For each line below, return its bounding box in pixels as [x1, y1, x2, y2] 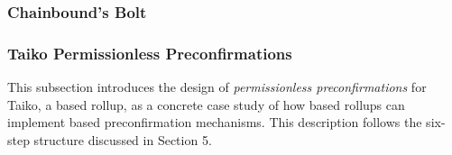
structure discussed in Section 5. [33, 130, 212, 149]
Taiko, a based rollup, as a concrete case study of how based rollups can [7, 95, 405, 114]
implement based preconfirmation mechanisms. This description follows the [7, 113, 422, 132]
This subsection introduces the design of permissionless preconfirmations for [7, 77, 427, 96]
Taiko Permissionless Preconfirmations [7, 41, 292, 64]
